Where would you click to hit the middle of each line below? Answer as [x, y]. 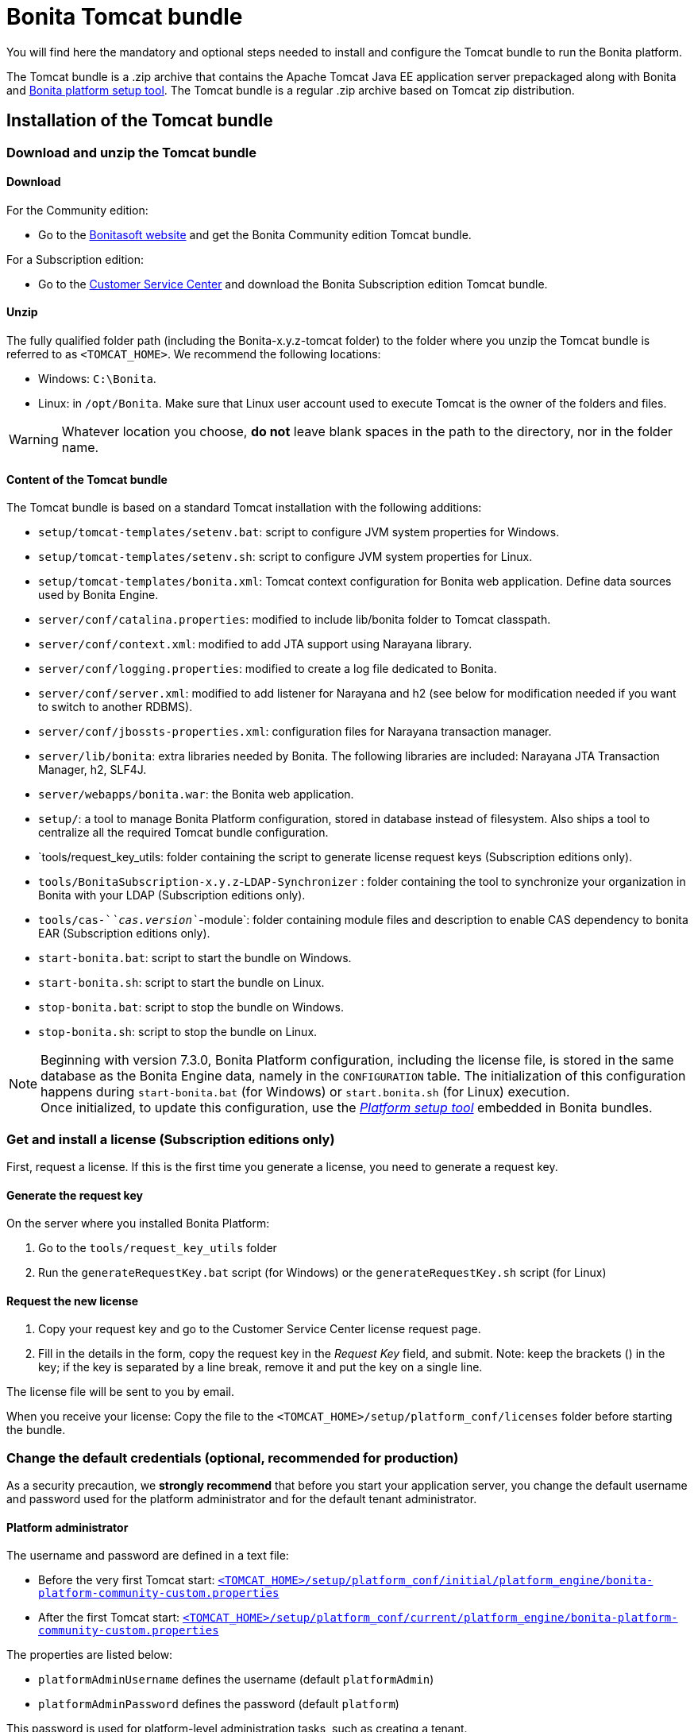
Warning [34, 440]
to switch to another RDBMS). [116, 707]
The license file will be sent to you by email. [120, 1392]
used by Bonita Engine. [98, 595]
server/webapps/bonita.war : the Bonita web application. [196, 794]
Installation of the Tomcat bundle [140, 121]
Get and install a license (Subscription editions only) [171, 1139]
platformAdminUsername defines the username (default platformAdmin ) [236, 1680]
